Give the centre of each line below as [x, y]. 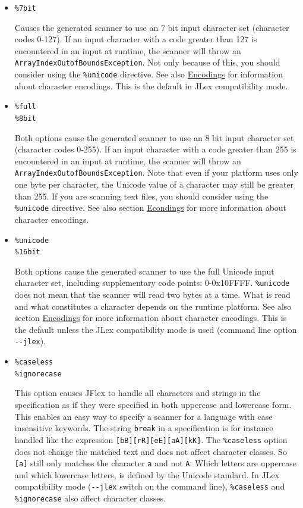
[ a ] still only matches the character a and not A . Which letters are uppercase [156, 463]
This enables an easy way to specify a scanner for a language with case [143, 416]
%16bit [27, 252]
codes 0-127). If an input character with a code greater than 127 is [136, 39]
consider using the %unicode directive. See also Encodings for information [149, 74]
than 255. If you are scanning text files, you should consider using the [141, 196]
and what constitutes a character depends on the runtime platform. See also [153, 306]
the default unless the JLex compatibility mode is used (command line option [156, 329]
